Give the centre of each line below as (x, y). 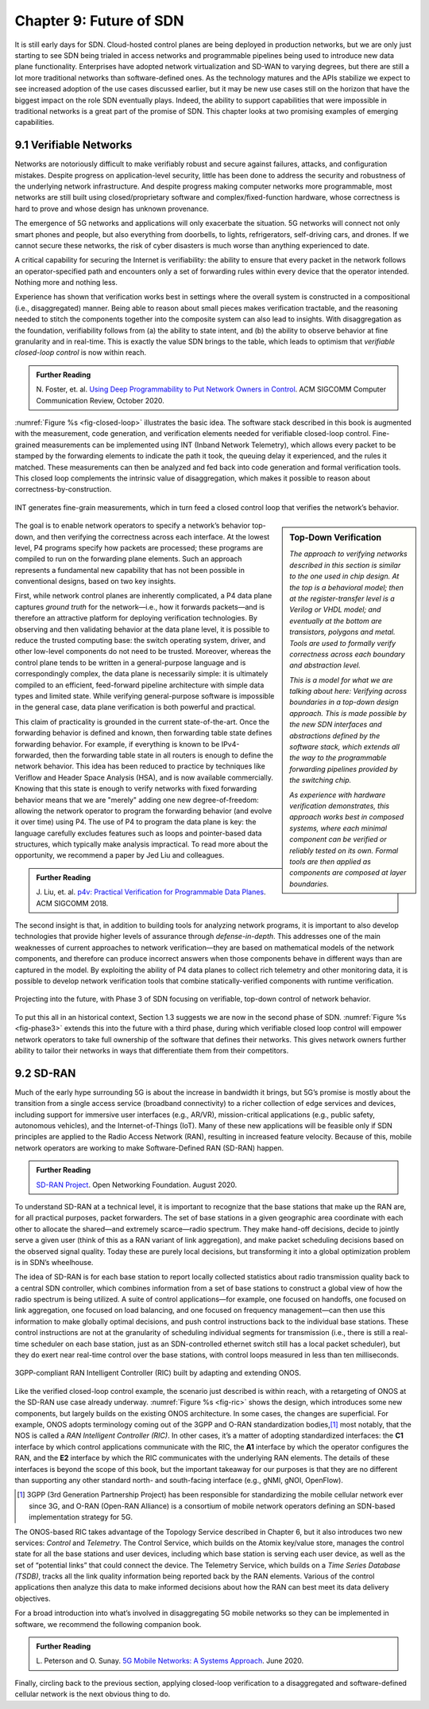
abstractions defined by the (335, 735)
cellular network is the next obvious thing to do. (93, 1694)
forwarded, (33, 755)
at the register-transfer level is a (342, 598)
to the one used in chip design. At (344, 576)
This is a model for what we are (341, 679)
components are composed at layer (348, 873)
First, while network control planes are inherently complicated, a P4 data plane (143, 596)
